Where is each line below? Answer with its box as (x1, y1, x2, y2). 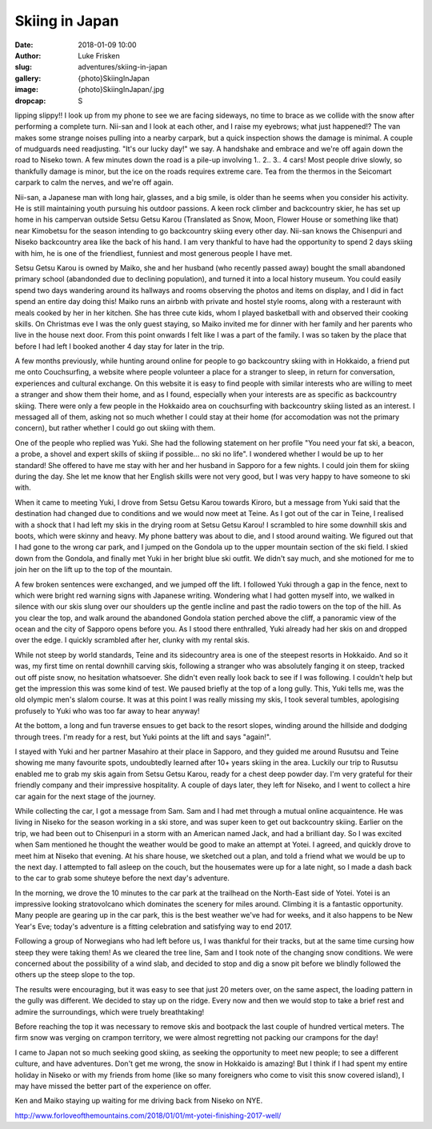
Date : (14, 40, 34, 50)
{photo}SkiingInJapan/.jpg (78, 85, 164, 94)
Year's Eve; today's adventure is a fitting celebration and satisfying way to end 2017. (14, 921, 292, 931)
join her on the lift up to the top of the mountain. (14, 565, 173, 575)
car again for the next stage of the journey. (14, 791, 156, 801)
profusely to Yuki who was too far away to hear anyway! (14, 706, 200, 715)
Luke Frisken (78, 50, 120, 60)
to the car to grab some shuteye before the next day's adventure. (14, 873, 230, 883)
